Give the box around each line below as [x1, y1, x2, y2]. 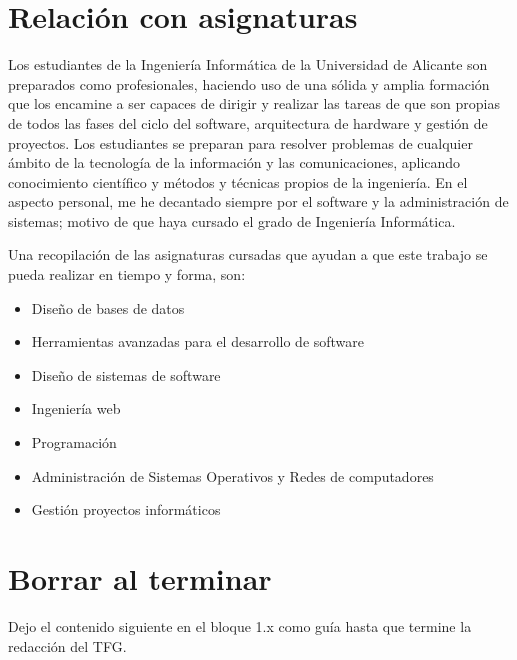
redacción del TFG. [8, 635, 127, 656]
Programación [31, 432, 117, 453]
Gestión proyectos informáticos [31, 499, 221, 520]
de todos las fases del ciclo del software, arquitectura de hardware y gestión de [8, 112, 488, 133]
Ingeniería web [31, 398, 121, 419]
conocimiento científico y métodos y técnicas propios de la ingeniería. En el [8, 171, 468, 192]
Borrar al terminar [8, 558, 272, 598]
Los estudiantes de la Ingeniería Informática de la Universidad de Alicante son [8, 54, 488, 75]
